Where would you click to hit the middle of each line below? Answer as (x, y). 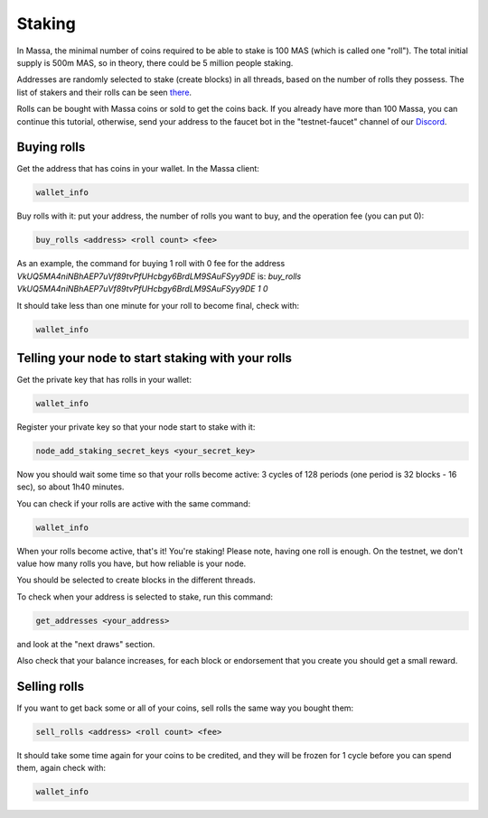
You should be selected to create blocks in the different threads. (136, 580)
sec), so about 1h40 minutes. (70, 487)
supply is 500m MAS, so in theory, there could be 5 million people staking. (155, 62)
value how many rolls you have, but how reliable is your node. (131, 563)
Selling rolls (51, 687)
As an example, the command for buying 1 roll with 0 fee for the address (151, 264)
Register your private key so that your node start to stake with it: (136, 427)
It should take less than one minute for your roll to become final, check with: (158, 305)
